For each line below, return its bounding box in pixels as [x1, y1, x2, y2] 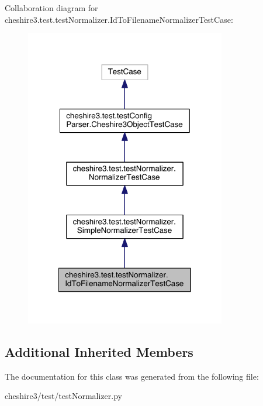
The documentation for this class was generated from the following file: [5, 370, 259, 382]
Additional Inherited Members [5, 342, 193, 360]
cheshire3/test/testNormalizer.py [5, 390, 122, 402]
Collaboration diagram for [5, 2, 98, 13]
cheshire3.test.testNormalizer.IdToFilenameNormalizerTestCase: [5, 13, 233, 25]
